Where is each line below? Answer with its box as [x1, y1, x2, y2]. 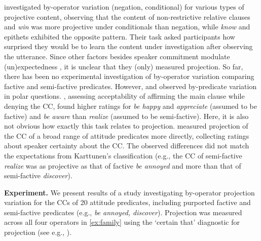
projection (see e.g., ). [4, 227, 72, 237]
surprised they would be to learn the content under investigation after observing [4, 41, 253, 52]
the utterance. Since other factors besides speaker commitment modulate [4, 51, 230, 61]
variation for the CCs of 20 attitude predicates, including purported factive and [4, 197, 251, 208]
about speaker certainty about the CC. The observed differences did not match [4, 140, 249, 151]
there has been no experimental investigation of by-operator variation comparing [4, 71, 254, 82]
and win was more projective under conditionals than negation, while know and [4, 21, 250, 32]
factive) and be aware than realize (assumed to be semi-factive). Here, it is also [4, 110, 249, 121]
